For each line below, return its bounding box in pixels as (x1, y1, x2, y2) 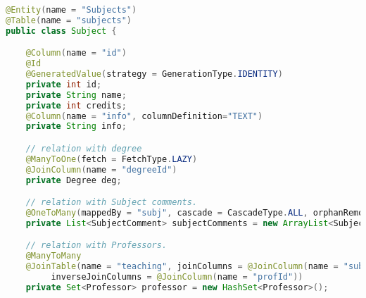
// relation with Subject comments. (25, 197, 198, 208)
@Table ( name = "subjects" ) (6, 15, 132, 25)
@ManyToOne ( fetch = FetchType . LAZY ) (25, 154, 198, 164)
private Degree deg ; (25, 175, 122, 185)
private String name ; (25, 89, 127, 100)
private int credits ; (25, 100, 127, 111)
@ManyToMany (25, 251, 82, 261)
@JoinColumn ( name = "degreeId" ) (25, 164, 177, 175)
